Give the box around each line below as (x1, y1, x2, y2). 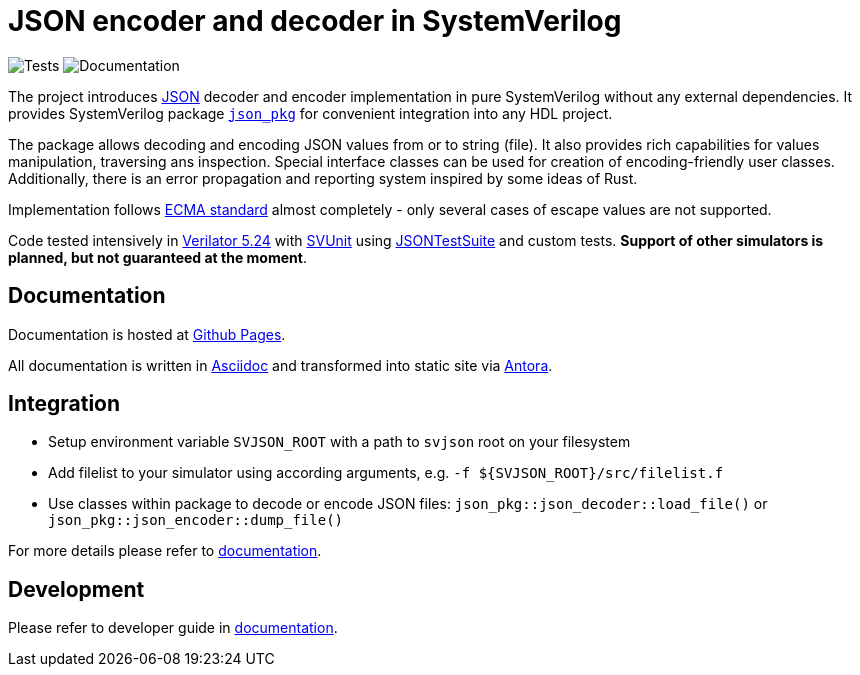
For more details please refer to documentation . (8, 542, 322, 560)
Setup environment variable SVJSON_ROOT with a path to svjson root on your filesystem (48, 433, 631, 451)
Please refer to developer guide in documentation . (8, 619, 338, 637)
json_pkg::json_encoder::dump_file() (48, 512, 344, 529)
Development (8, 576, 145, 602)
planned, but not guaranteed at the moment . (8, 248, 307, 266)
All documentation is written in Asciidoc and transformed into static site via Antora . (8, 356, 553, 374)
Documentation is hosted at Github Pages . (8, 325, 286, 343)
